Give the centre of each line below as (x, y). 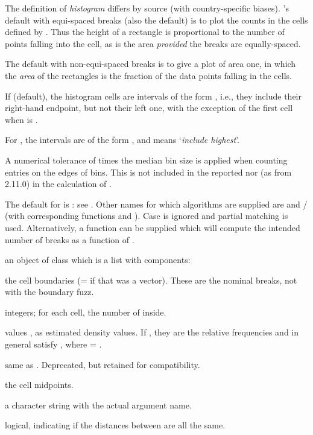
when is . (21, 119)
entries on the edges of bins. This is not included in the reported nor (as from (148, 172)
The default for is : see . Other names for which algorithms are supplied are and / (156, 204)
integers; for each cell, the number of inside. (86, 312)
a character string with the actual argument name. (98, 405)
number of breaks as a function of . (70, 239)
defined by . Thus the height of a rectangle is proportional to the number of (145, 32)
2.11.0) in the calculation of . (58, 184)
